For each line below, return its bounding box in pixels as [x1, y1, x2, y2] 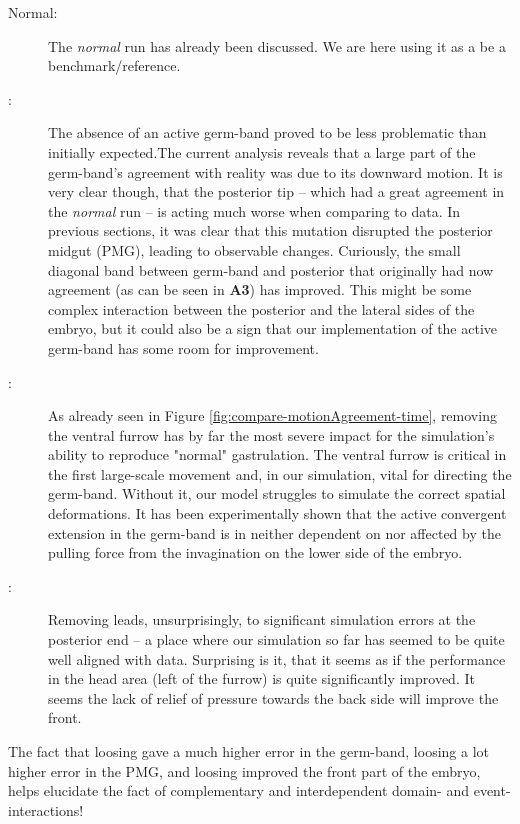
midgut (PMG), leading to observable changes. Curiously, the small [48, 239, 461, 260]
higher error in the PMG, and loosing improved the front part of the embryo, [8, 760, 481, 781]
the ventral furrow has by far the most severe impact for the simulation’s [48, 424, 495, 445]
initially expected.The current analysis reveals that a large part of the [48, 141, 476, 162]
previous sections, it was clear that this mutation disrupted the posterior [48, 220, 493, 241]
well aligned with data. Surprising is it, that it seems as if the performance [48, 648, 506, 669]
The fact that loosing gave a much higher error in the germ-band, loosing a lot [8, 741, 490, 761]
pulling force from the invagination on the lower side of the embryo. [48, 542, 463, 563]
